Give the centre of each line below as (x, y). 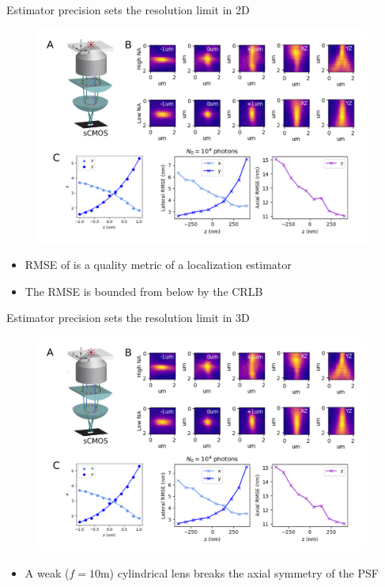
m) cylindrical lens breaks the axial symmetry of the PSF (239, 572)
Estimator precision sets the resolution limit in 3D (128, 318)
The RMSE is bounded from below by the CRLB (144, 291)
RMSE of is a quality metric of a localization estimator (158, 265)
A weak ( (47, 572)
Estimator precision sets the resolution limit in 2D (128, 9)
